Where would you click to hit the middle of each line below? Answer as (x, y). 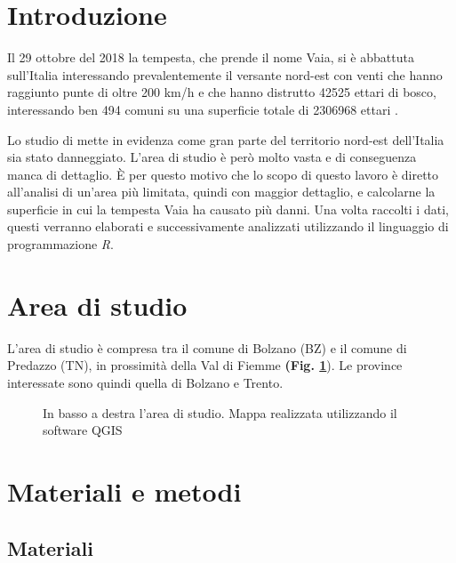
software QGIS (83, 430)
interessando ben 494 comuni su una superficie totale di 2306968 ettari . (203, 109)
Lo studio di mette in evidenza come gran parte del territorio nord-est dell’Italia (226, 139)
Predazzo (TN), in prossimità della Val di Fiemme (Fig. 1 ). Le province (205, 365)
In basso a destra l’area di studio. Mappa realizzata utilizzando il (220, 412)
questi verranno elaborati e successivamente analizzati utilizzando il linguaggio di (228, 226)
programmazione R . (60, 244)
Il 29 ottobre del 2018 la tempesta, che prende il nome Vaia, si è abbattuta (211, 57)
